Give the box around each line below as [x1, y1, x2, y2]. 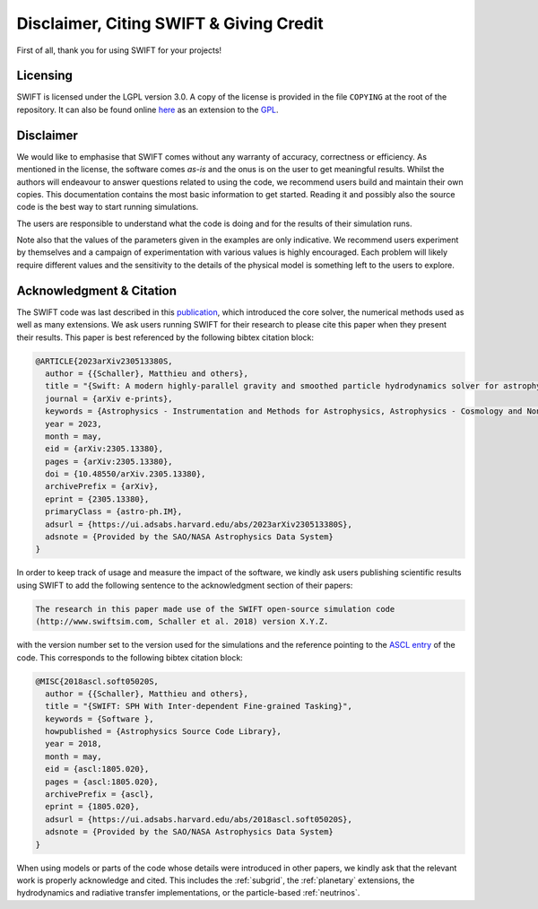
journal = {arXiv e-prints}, [45, 393, 174, 404]
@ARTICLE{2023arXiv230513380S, [35, 355, 174, 366]
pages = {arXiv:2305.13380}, [45, 456, 174, 467]
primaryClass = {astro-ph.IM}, [45, 507, 183, 517]
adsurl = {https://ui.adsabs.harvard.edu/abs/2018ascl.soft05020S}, [45, 814, 353, 825]
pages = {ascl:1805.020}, [45, 776, 159, 787]
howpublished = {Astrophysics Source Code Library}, [45, 727, 282, 737]
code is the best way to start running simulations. [16, 202, 199, 213]
